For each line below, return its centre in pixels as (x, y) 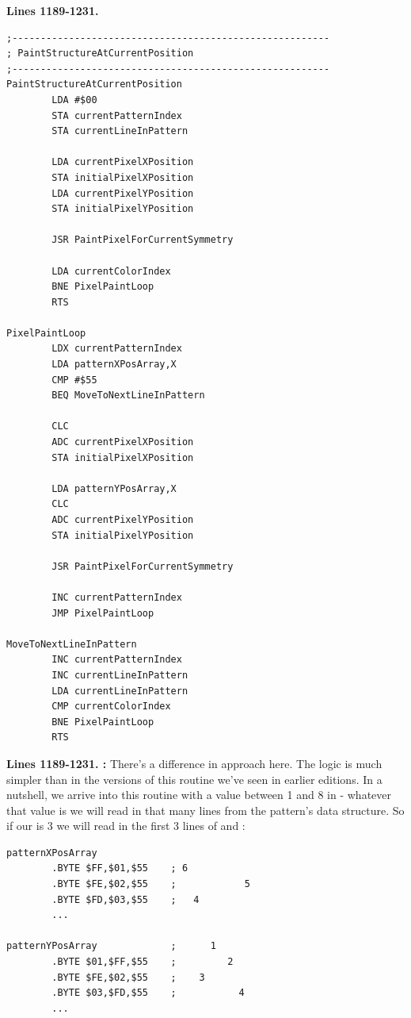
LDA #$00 (74, 100)
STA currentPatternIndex (117, 115)
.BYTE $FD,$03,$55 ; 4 (126, 899)
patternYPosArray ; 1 (111, 946)
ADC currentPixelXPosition (123, 442)
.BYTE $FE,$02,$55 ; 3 (128, 977)
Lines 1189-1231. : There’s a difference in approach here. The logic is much (194, 763)
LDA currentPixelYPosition (123, 193)
